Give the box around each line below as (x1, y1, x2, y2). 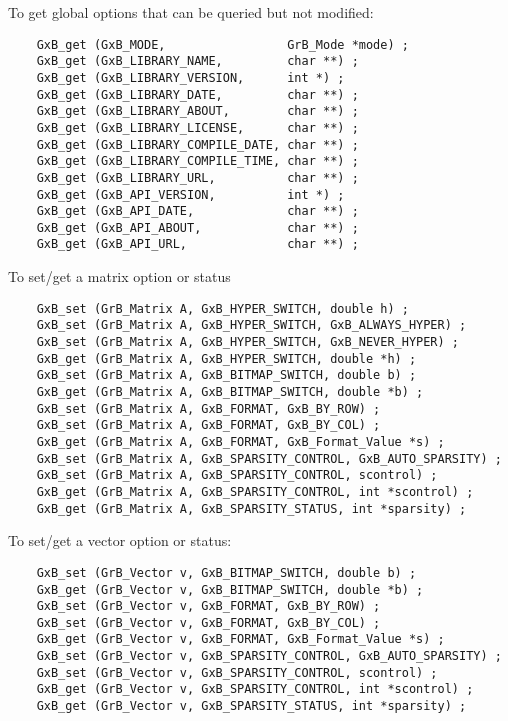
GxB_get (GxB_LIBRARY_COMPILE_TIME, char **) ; (36, 154, 359, 169)
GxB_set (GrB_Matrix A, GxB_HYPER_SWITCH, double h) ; (36, 301, 409, 316)
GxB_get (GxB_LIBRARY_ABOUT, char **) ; (36, 104, 359, 119)
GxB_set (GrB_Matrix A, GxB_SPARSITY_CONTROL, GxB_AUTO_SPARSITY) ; (36, 451, 502, 466)
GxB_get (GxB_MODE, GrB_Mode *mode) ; (36, 37, 409, 52)
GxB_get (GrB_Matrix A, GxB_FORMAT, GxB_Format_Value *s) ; (36, 434, 445, 449)
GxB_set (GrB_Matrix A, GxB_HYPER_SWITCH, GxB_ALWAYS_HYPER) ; (36, 318, 467, 333)
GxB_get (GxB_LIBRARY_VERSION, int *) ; (36, 70, 345, 85)
